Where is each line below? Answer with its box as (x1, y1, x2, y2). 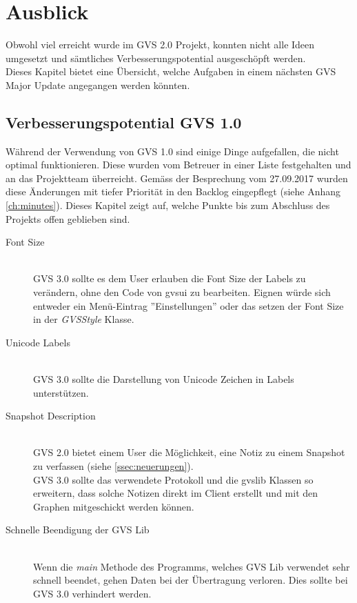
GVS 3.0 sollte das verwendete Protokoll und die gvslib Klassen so (33, 472, 314, 486)
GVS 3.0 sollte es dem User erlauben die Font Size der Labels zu (33, 271, 306, 286)
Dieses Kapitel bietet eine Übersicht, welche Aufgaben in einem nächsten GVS (6, 64, 336, 79)
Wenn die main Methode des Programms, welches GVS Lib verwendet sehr (33, 559, 350, 573)
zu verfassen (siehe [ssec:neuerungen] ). (33, 458, 194, 473)
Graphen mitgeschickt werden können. (33, 499, 194, 513)
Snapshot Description (6, 408, 96, 423)
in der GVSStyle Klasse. (33, 312, 134, 326)
